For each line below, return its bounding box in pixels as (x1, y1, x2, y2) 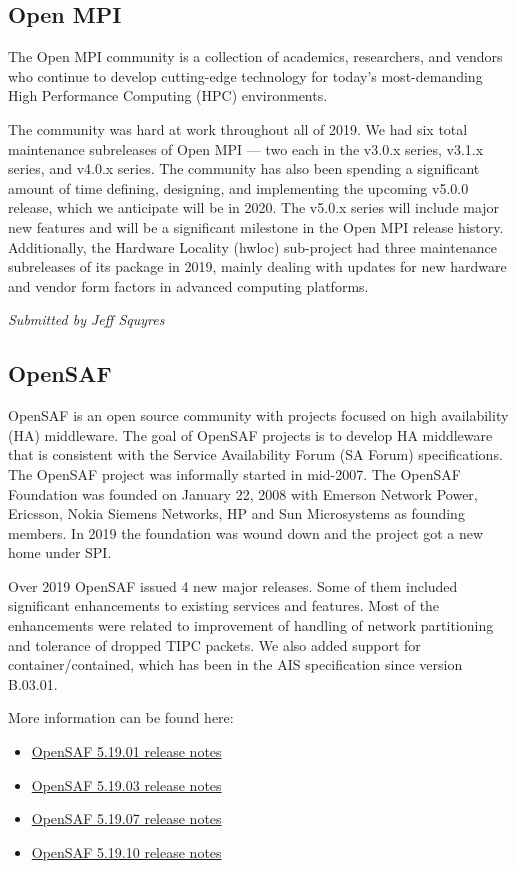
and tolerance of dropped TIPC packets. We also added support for (8, 634, 421, 655)
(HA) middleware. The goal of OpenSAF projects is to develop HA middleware (8, 424, 493, 445)
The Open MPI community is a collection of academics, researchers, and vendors (8, 46, 503, 67)
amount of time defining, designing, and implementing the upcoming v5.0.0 (8, 177, 469, 198)
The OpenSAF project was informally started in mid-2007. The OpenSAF (8, 463, 461, 484)
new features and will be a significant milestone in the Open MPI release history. (8, 216, 504, 237)
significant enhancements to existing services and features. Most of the (8, 595, 440, 616)
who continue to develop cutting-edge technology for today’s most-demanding (8, 65, 483, 86)
